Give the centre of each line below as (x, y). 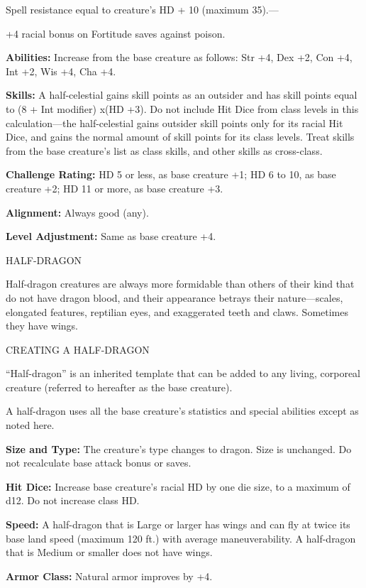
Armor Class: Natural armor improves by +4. (109, 576)
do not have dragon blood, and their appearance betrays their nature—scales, (174, 297)
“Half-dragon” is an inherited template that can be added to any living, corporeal (183, 373)
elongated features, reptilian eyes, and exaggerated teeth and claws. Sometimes (177, 311)
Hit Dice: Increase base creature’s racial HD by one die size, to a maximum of (178, 486)
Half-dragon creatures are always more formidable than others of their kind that (180, 284)
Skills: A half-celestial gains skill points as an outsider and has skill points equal (182, 95)
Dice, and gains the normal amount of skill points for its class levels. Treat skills (180, 137)
